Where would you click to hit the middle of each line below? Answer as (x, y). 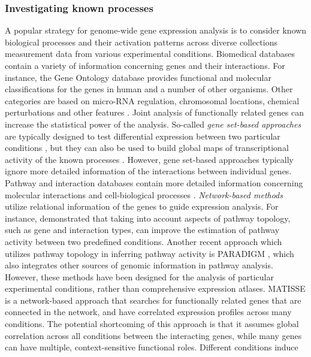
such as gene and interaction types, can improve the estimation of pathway (142, 230)
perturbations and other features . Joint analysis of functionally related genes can (154, 112)
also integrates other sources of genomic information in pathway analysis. (139, 265)
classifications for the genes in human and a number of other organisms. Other (149, 89)
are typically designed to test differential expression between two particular (143, 136)
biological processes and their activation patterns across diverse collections (141, 42)
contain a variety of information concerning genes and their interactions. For (145, 65)
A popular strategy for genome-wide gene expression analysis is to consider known (156, 30)
